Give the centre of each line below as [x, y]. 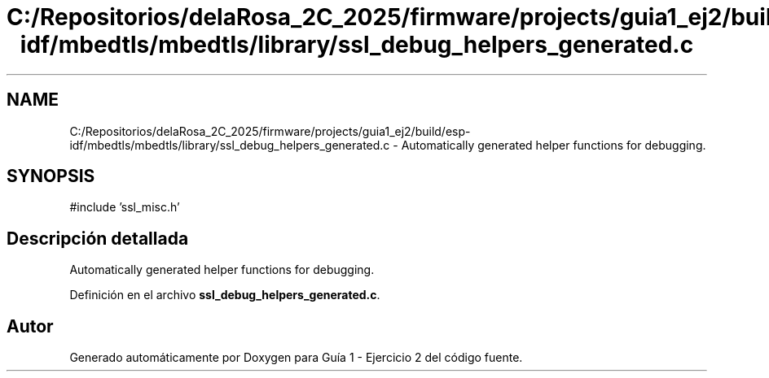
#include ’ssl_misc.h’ [125, 207]
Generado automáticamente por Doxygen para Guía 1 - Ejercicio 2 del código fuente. [296, 358]
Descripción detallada [98, 238]
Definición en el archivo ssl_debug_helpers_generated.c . [225, 295]
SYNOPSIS [51, 176]
